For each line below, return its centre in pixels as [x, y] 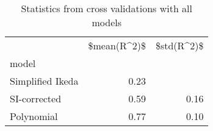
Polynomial [34, 116]
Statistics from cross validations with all [106, 8]
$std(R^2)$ [179, 45]
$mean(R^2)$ [117, 45]
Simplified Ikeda [44, 81]
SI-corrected [36, 98]
